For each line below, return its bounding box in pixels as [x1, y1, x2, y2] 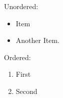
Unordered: [4, 1, 38, 11]
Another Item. [15, 35, 59, 45]
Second [15, 85, 37, 96]
